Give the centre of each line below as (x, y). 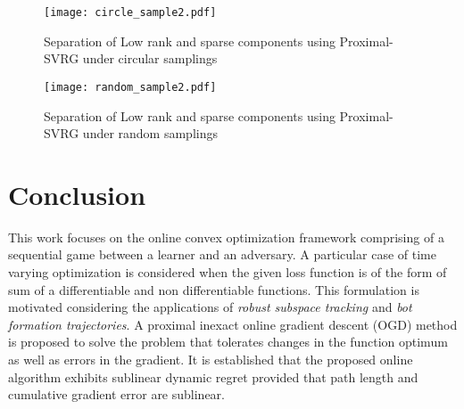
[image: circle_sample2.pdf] (130, 12)
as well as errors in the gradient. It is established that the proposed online (211, 359)
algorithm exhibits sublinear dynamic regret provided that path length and (213, 376)
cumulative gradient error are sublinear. (116, 394)
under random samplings (150, 133)
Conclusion (77, 194)
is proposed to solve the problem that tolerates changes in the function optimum (228, 342)
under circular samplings (150, 58)
